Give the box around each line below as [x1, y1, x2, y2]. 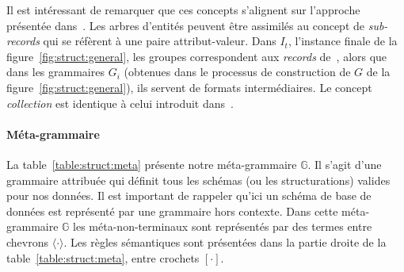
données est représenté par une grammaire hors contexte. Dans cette [6, 202, 338, 219]
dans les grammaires [6, 63, 105, 80]
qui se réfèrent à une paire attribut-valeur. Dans [43, 33, 276, 49]
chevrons [6, 233, 49, 250]
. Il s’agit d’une [307, 155, 382, 172]
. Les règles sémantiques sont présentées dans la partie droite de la [63, 233, 387, 250]
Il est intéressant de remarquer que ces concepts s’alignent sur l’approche [6, 2, 360, 17]
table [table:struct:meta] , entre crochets [6, 249, 200, 266]
